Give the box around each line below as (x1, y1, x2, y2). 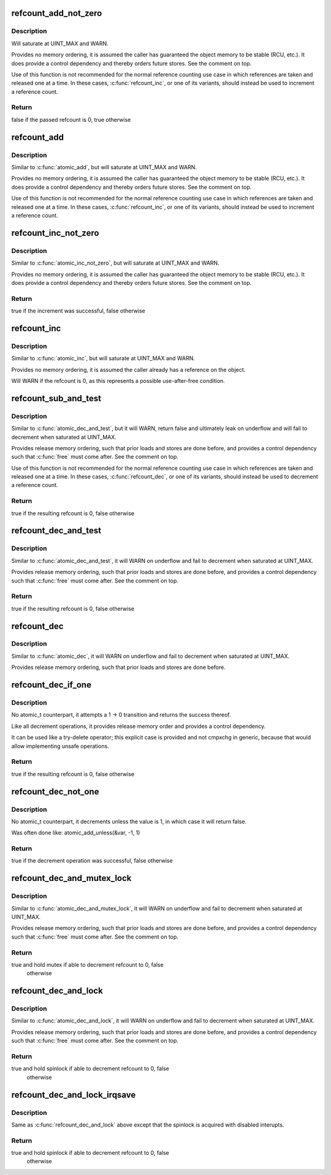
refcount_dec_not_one (11, 786, 99, 796)
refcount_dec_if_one (11, 680, 92, 690)
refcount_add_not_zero (11, 8, 102, 18)
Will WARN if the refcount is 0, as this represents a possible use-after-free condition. (11, 377, 225, 384)
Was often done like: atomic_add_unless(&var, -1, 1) (11, 829, 140, 836)
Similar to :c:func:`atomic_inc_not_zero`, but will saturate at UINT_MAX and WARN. (11, 259, 220, 266)
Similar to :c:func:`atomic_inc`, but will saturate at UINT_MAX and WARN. (11, 355, 196, 362)
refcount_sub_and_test (11, 393, 101, 404)
